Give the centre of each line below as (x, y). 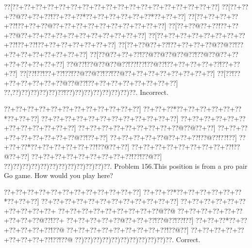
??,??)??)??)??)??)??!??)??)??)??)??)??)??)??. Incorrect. (86, 92)
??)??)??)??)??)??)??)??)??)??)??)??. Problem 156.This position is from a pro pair (126, 166)
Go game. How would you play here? (59, 175)
